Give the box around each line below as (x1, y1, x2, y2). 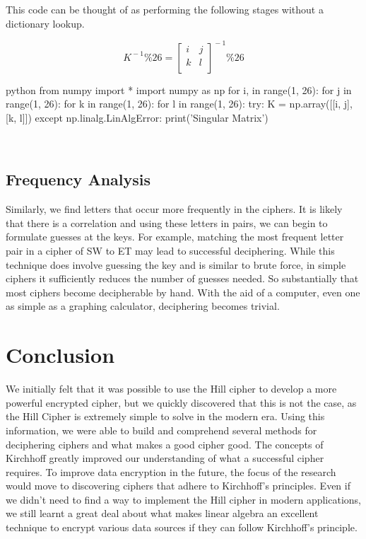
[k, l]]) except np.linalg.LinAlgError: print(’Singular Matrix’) (6, 110, 268, 124)
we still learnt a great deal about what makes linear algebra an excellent (6, 506, 319, 521)
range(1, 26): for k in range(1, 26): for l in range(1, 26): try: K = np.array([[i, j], (6, 96, 353, 111)
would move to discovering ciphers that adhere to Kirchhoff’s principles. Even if (6, 478, 350, 493)
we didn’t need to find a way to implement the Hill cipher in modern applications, (6, 492, 362, 506)
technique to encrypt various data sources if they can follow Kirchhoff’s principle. (6, 520, 358, 535)
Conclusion (6, 340, 115, 369)
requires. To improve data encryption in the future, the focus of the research (6, 464, 336, 479)
